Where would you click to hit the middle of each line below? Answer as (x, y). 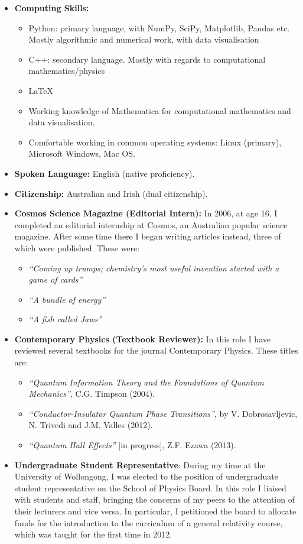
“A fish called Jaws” (65, 319)
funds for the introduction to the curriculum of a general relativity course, (149, 522)
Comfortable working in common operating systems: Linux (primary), (155, 142)
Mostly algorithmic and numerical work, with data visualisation (144, 39)
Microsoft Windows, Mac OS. (82, 153)
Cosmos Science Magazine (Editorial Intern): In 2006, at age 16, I (146, 213)
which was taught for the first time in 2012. (93, 534)
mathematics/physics (67, 71)
